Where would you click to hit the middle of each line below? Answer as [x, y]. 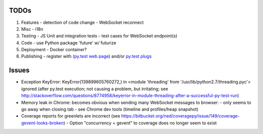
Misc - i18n [32, 29]
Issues [19, 70]
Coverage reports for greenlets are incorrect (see [71, 116]
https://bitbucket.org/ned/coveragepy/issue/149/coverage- [180, 116]
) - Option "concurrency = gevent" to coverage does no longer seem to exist [140, 123]
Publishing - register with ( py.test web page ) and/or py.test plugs [86, 57]
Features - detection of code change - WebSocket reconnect [82, 22]
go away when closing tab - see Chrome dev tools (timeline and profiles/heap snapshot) [110, 109]
